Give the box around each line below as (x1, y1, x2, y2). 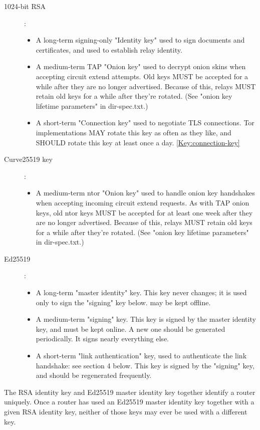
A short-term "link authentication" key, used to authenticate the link (36, 350, 247, 361)
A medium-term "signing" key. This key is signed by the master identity (36, 314, 256, 324)
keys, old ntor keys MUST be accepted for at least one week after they (36, 207, 253, 218)
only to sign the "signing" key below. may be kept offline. (36, 297, 211, 307)
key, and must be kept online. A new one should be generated (36, 323, 225, 334)
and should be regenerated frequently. (36, 370, 152, 380)
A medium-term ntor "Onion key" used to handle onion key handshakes (36, 187, 255, 198)
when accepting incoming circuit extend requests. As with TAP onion (36, 197, 249, 207)
